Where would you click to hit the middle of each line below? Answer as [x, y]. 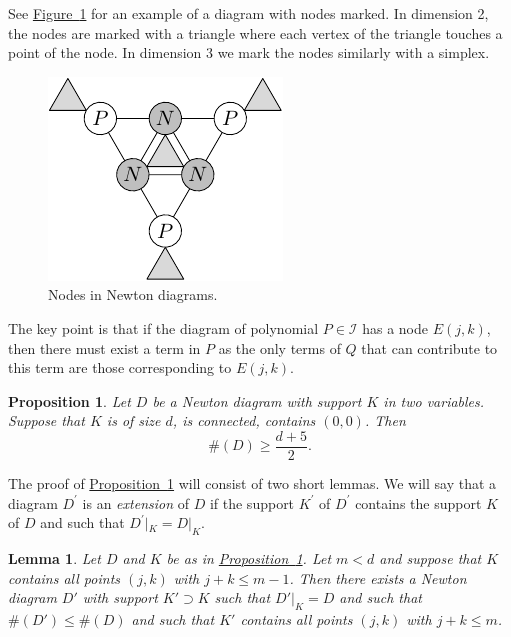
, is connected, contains [244, 420]
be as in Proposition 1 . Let [249, 557]
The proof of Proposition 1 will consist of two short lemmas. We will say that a [252, 483]
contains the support [418, 502]
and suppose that [430, 557]
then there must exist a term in [104, 347]
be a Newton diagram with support [257, 400]
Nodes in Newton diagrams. [133, 294]
